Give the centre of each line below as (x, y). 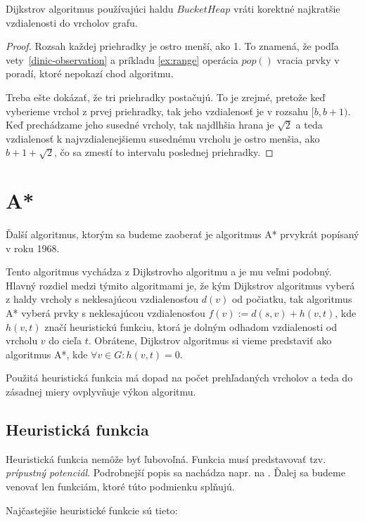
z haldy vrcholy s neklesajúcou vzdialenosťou (102, 299)
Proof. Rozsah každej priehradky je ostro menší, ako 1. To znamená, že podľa (172, 46)
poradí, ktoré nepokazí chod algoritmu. (90, 73)
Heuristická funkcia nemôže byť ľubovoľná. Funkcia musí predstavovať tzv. (166, 458)
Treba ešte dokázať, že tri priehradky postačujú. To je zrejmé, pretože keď (166, 97)
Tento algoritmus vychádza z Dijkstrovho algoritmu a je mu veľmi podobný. (169, 272)
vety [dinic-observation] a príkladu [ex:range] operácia (122, 59)
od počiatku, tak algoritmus (292, 299)
